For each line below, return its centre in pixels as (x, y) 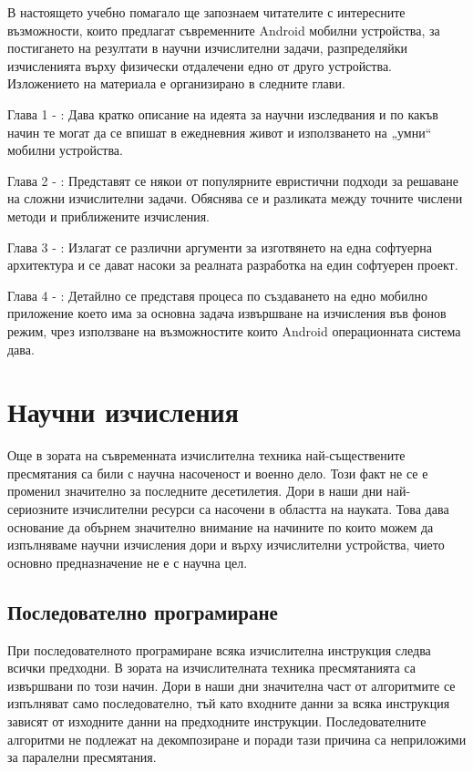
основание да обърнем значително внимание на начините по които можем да (221, 526)
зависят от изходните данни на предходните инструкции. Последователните (217, 721)
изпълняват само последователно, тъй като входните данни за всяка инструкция (229, 703)
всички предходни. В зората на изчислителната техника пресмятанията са (212, 668)
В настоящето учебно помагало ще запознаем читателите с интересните (206, 12)
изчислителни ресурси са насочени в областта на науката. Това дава (261, 509)
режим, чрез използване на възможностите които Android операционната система (234, 330)
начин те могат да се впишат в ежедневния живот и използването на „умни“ (220, 132)
